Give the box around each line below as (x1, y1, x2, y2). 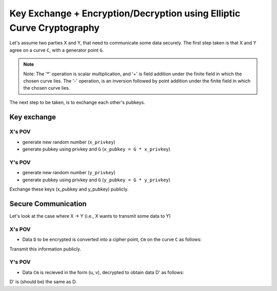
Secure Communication (9, 199, 87, 208)
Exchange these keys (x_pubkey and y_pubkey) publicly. (9, 186, 129, 192)
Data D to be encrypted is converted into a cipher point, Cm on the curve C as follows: (22, 236, 202, 243)
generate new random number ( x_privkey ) (22, 139, 115, 145)
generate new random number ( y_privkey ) (22, 170, 115, 176)
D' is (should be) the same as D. (9, 279, 77, 285)
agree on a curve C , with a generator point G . (9, 47, 104, 53)
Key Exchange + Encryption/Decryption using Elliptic (9, 8, 241, 19)
